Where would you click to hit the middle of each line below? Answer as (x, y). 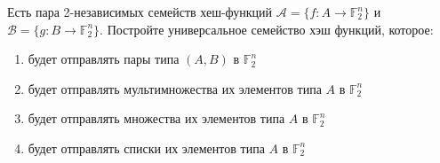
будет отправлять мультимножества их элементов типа (175, 88)
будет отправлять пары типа (104, 59)
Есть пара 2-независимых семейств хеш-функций (140, 12)
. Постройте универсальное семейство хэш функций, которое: (267, 29)
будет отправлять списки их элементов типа (146, 147)
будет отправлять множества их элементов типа (156, 118)
